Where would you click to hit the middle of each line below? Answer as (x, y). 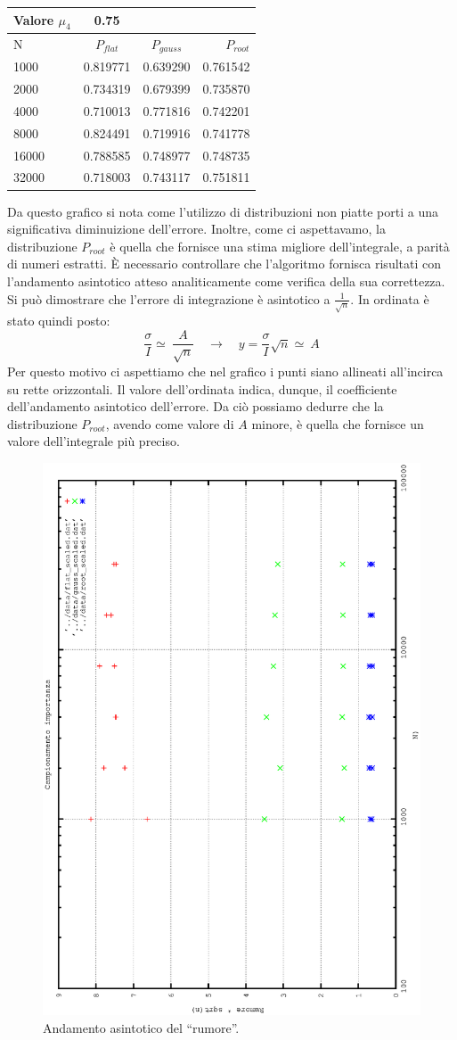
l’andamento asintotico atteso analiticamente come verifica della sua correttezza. (226, 281)
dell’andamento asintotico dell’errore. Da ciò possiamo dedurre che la (196, 406)
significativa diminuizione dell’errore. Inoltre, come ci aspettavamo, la (196, 229)
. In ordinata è (390, 298)
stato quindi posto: (59, 321)
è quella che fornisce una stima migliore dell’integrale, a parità (280, 246)
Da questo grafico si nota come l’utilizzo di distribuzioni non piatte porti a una (223, 211)
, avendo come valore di (170, 423)
